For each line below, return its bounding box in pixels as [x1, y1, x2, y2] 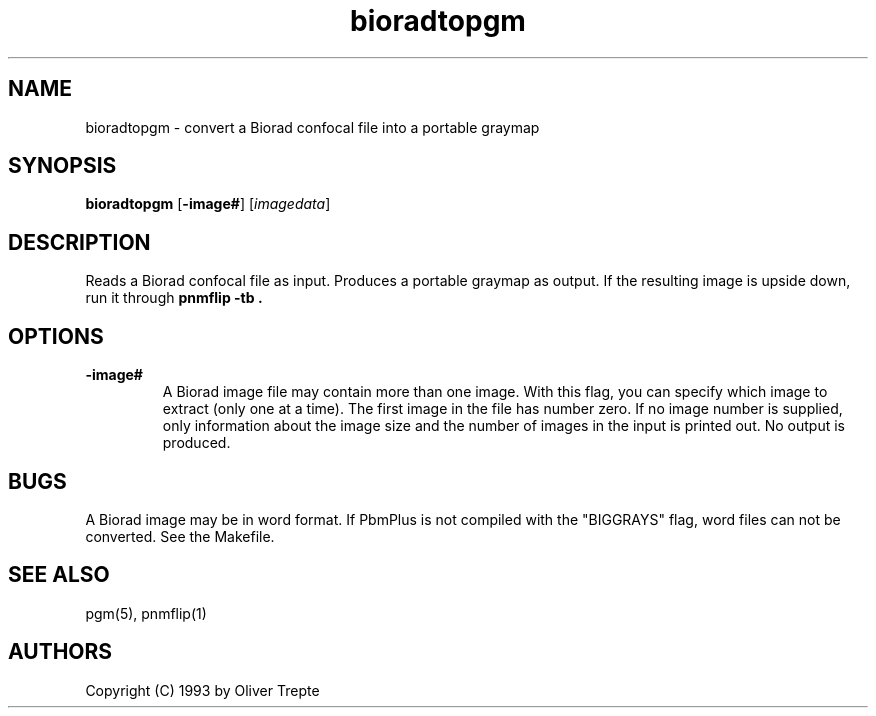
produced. [162, 434, 231, 452]
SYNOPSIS [8, 153, 117, 179]
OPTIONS [8, 323, 104, 349]
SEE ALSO [8, 562, 110, 588]
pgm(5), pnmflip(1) [85, 604, 207, 622]
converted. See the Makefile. [85, 527, 275, 545]
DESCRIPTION [8, 229, 151, 255]
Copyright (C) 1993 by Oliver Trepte [85, 681, 320, 699]
